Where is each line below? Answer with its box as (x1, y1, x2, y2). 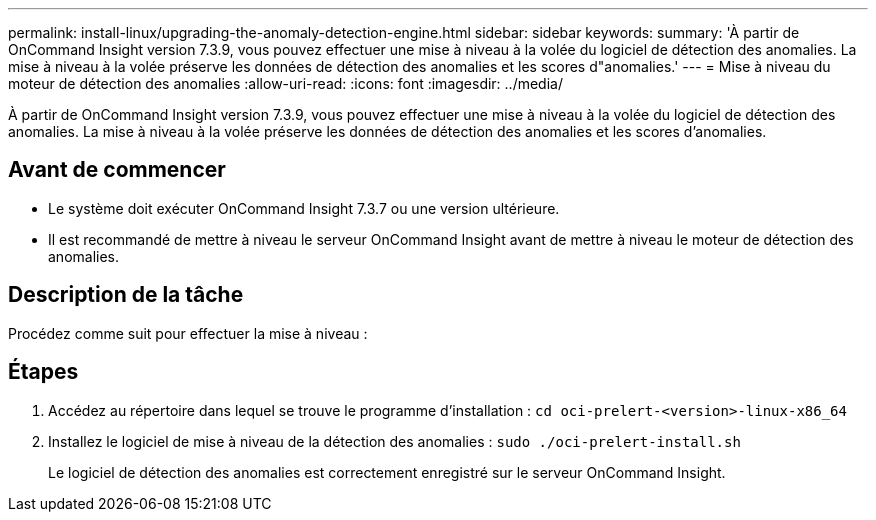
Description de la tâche (8, 282, 244, 308)
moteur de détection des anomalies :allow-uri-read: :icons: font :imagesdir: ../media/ (8, 75, 563, 92)
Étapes (8, 359, 79, 385)
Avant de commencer (8, 157, 226, 183)
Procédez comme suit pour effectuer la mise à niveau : (8, 324, 368, 342)
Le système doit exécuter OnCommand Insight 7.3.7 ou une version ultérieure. (48, 199, 560, 217)
